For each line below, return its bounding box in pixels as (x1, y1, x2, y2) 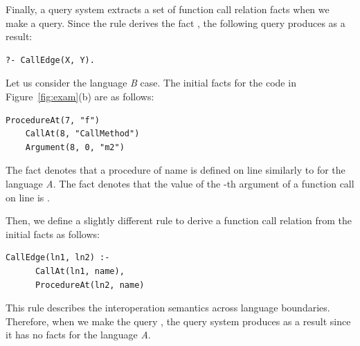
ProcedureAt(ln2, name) (35, 280, 145, 290)
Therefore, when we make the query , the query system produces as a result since (6, 313, 351, 328)
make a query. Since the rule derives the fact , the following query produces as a (6, 15, 345, 30)
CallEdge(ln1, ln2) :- (6, 253, 110, 263)
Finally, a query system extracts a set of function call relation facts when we (6, 2, 330, 16)
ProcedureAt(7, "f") (6, 115, 100, 125)
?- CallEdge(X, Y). (6, 55, 95, 65)
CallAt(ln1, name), (35, 266, 125, 276)
